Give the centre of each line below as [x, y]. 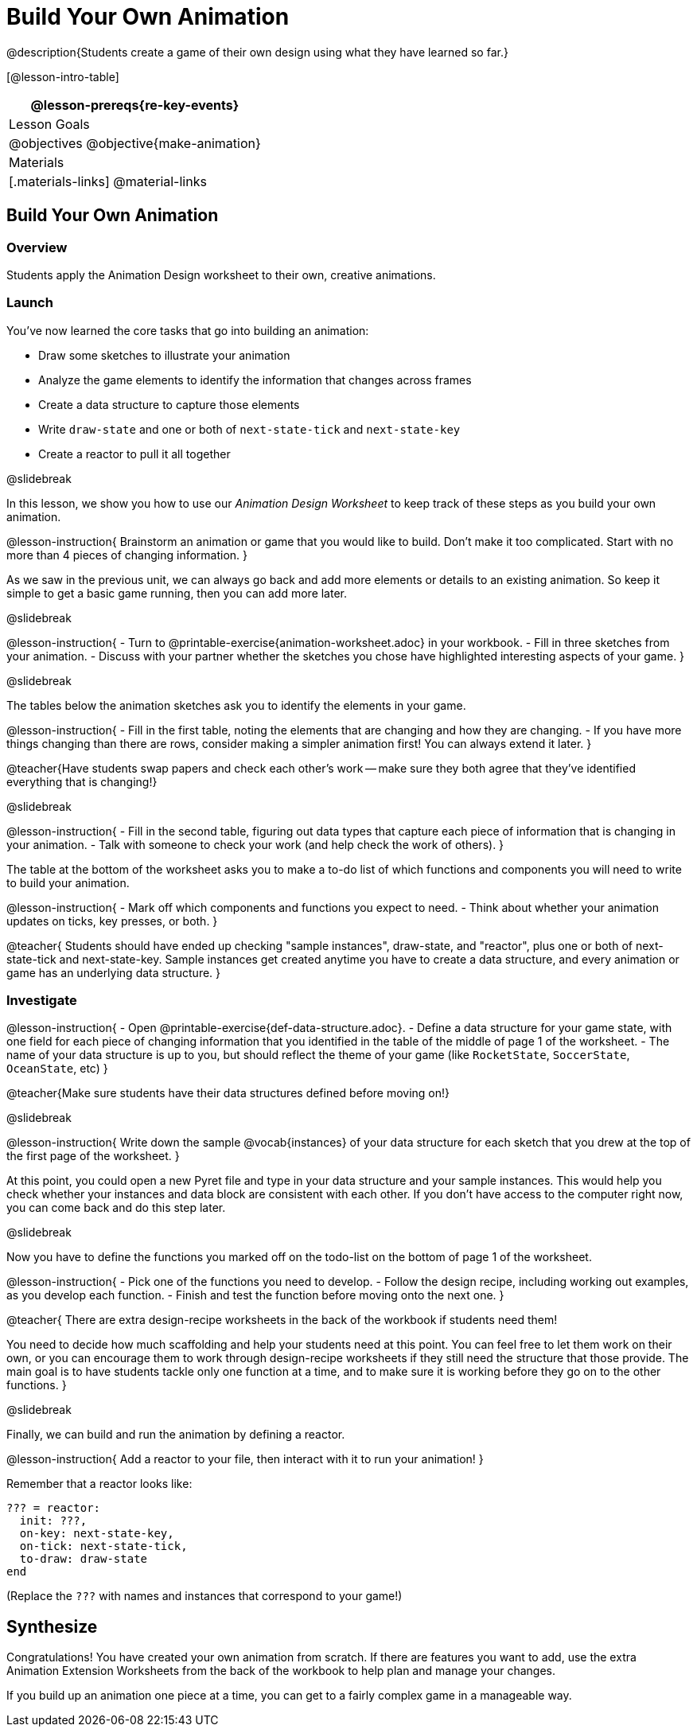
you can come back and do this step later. [116, 1208]
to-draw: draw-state [84, 1559]
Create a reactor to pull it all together [134, 454]
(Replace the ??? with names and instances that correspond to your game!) [204, 1596]
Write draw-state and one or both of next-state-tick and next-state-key [249, 429]
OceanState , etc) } [57, 1069]
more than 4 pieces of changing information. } [127, 555]
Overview [37, 247]
